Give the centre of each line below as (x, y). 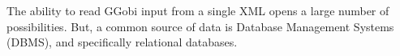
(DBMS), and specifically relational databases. (122, 42)
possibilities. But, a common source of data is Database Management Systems (200, 26)
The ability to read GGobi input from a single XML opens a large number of (198, 10)
